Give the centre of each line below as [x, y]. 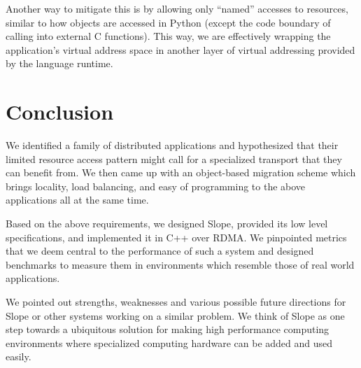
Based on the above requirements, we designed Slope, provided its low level [167, 224]
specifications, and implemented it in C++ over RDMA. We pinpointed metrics [176, 237]
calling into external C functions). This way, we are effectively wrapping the [168, 36]
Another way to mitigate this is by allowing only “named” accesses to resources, [177, 8]
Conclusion [60, 112]
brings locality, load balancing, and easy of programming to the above [156, 186]
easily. [19, 356]
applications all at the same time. [77, 200]
